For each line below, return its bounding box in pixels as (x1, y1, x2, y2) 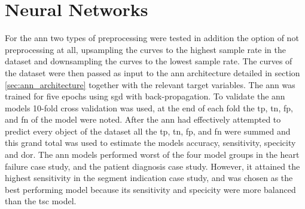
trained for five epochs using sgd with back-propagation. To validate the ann (5, 90, 285, 102)
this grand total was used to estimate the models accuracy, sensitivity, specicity (5, 136, 296, 149)
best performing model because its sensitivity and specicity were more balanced (5, 183, 296, 195)
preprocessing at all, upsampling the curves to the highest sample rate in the (5, 43, 286, 55)
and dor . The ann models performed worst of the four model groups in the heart (5, 148, 300, 161)
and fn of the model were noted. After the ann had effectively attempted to (5, 113, 281, 126)
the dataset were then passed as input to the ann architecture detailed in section (5, 66, 300, 79)
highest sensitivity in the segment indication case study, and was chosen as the (5, 171, 293, 184)
